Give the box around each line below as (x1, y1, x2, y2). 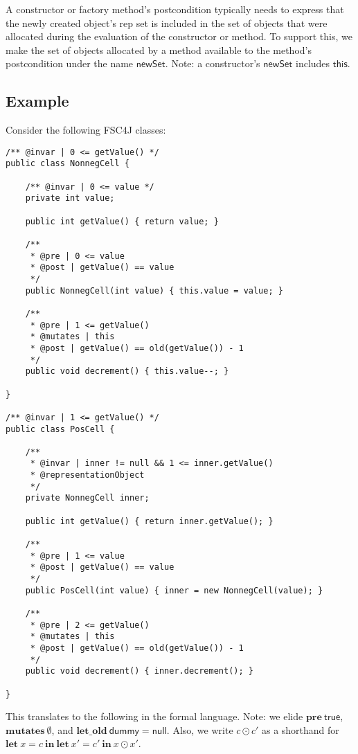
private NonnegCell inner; (25, 493, 150, 503)
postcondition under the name (6, 56, 134, 71)
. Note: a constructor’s (165, 56, 260, 71)
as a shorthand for (261, 722, 339, 737)
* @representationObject (30, 470, 145, 481)
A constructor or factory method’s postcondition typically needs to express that (6, 2, 344, 16)
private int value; (25, 193, 115, 204)
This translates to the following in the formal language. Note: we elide (6, 709, 303, 724)
